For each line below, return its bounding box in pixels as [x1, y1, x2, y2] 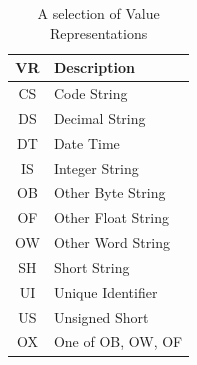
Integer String [53, 157, 139, 178]
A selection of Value [37, 3, 160, 23]
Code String [53, 83, 128, 104]
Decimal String [53, 107, 146, 128]
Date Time [53, 132, 120, 153]
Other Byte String [53, 182, 166, 203]
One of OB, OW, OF [53, 331, 183, 352]
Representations [50, 22, 148, 43]
